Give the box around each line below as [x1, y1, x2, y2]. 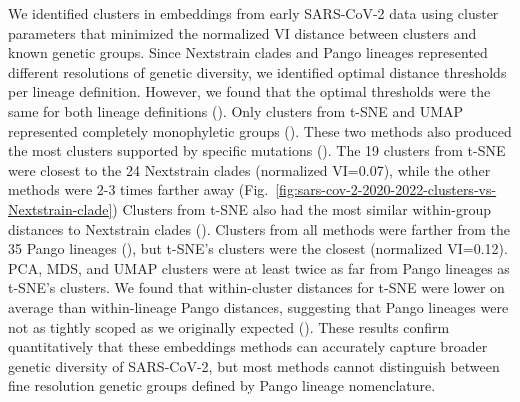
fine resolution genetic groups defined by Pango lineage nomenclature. [8, 375, 436, 396]
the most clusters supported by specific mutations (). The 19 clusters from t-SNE [8, 140, 506, 161]
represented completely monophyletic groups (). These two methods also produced [8, 120, 512, 141]
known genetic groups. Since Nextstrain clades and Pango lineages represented [8, 42, 488, 63]
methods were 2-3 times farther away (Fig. [8, 179, 269, 200]
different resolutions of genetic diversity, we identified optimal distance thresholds [8, 61, 507, 82]
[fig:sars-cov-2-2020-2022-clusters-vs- [275, 179, 497, 200]
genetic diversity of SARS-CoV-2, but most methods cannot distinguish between [8, 355, 500, 376]
